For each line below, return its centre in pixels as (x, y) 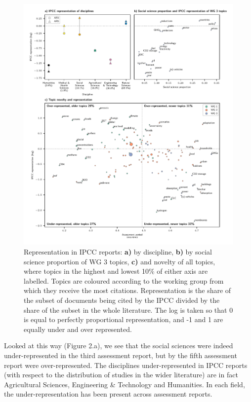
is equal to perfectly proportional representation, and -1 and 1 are (124, 319)
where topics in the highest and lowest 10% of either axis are (116, 271)
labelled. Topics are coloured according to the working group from (124, 280)
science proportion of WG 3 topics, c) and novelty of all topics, (120, 261)
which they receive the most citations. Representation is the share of (127, 290)
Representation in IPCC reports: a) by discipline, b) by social (118, 251)
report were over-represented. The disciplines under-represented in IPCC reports (126, 365)
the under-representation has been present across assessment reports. (108, 394)
